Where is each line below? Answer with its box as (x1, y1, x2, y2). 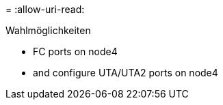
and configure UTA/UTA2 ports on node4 (33, 67, 218, 78)
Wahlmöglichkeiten (5, 25, 91, 36)
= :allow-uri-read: (5, 3, 85, 15)
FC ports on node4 (33, 46, 118, 57)
